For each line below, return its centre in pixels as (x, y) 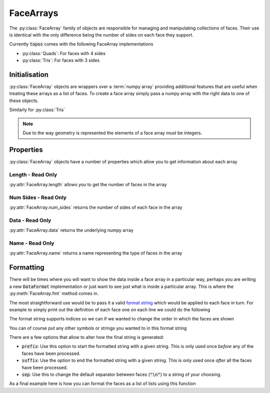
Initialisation (29, 74)
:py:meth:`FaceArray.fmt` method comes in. (54, 293)
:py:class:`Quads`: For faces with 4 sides (64, 53)
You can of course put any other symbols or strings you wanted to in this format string (98, 328)
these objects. (24, 101)
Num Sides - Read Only (38, 197)
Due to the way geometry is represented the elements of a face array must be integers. (112, 133)
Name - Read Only (32, 243)
